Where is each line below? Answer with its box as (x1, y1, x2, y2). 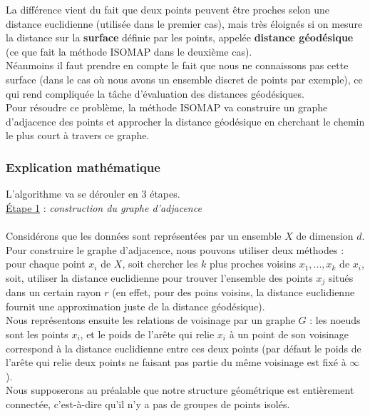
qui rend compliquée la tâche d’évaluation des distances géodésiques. (6, 86, 304, 101)
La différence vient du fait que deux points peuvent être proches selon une (6, 2, 329, 16)
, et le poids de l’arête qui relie (80, 326, 215, 341)
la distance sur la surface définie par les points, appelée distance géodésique (6, 30, 354, 45)
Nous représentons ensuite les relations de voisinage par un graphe (6, 313, 295, 328)
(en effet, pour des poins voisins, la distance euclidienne (112, 285, 355, 300)
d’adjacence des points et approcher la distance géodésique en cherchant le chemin (6, 113, 365, 128)
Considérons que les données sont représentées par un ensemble (6, 228, 282, 243)
